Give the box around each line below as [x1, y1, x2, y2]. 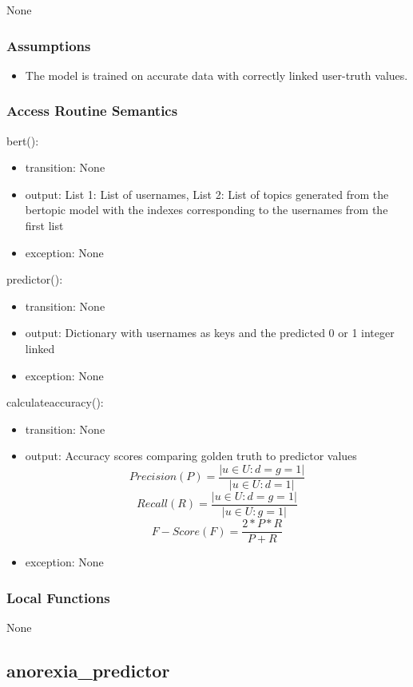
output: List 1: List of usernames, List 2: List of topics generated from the [25, 185, 389, 202]
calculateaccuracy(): [6, 394, 104, 411]
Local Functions [6, 587, 110, 607]
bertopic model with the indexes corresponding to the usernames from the [25, 201, 388, 218]
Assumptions [6, 35, 91, 55]
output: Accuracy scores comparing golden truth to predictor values [25, 447, 357, 464]
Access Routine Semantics [6, 101, 178, 121]
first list [25, 217, 64, 233]
